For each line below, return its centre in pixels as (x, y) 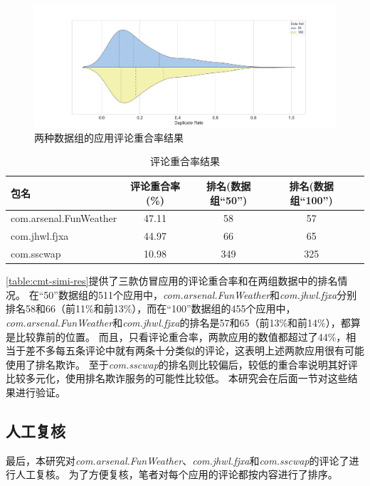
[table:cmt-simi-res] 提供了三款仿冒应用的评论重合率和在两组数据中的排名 (172, 281)
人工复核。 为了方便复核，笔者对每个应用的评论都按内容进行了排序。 (176, 474)
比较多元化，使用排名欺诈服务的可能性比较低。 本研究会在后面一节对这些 (177, 378)
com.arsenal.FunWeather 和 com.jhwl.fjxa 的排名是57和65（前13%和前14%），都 (178, 322)
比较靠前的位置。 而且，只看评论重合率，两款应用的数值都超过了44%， (181, 336)
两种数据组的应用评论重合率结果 (109, 137)
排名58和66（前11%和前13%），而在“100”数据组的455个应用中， (151, 308)
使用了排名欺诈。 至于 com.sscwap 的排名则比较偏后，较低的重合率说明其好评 (182, 364)
